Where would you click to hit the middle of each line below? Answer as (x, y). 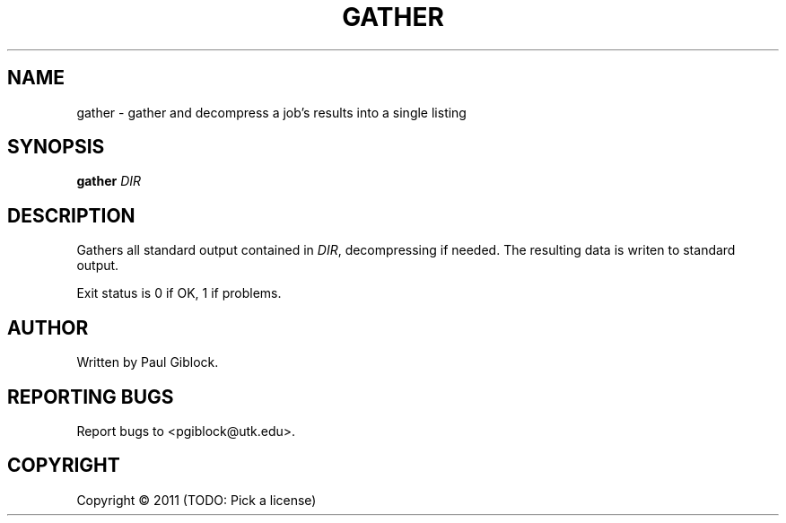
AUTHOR (48, 327)
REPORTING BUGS (91, 397)
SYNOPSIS (56, 147)
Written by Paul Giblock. (148, 362)
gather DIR (109, 181)
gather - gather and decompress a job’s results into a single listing (271, 112)
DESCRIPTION (71, 215)
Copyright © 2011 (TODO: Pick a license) (196, 500)
